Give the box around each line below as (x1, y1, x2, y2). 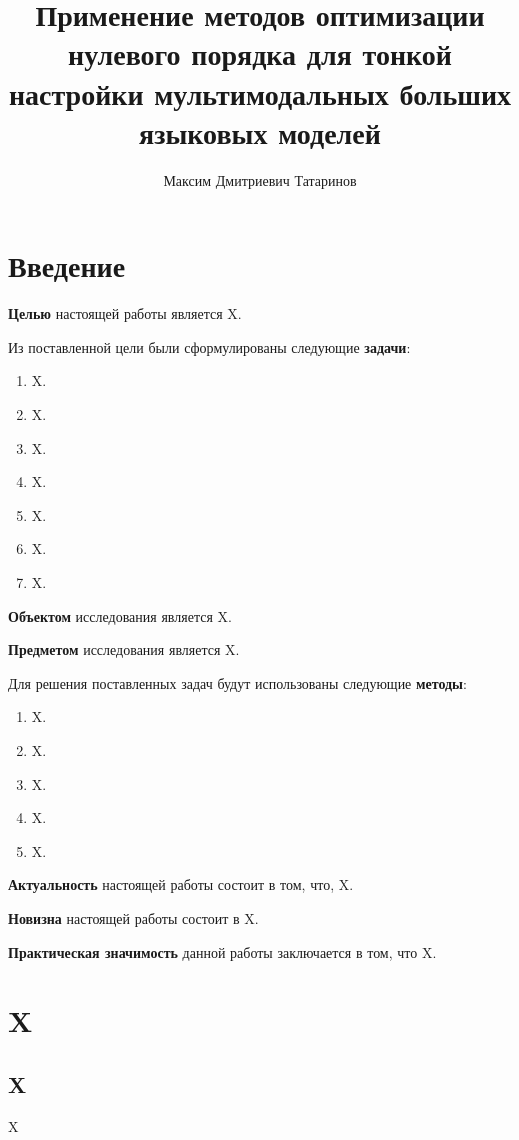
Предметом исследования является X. (8, 639, 240, 660)
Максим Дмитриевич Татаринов (163, 169, 357, 190)
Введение (8, 245, 126, 286)
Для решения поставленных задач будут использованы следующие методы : (8, 672, 467, 693)
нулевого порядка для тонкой (68, 33, 452, 74)
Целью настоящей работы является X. (8, 303, 242, 324)
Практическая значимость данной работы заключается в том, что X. (8, 941, 437, 962)
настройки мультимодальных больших (8, 72, 512, 113)
